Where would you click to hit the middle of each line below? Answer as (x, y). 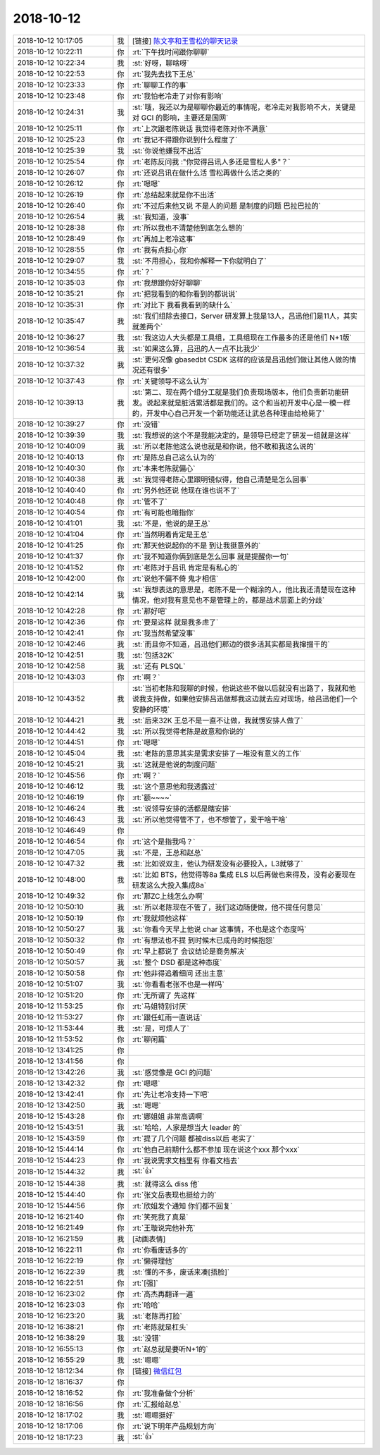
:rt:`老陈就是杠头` (160, 1327)
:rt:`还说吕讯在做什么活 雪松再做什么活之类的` (207, 173)
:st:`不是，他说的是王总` (171, 523)
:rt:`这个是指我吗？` (164, 841)
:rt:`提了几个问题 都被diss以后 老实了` (194, 1138)
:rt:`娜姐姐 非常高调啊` (168, 1116)
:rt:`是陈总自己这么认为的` (174, 457)
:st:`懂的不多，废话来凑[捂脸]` (181, 1272)
